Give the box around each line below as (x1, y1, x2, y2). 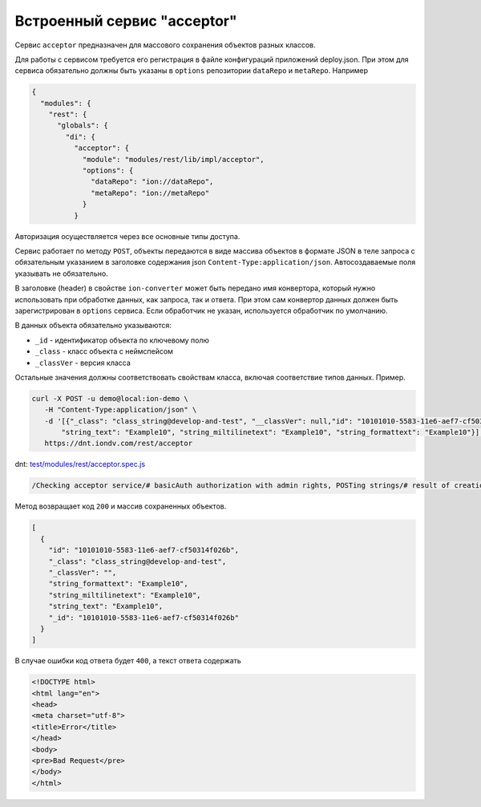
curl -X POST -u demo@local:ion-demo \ (31, 394, 188, 403)
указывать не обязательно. (14, 269, 108, 278)
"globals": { (57, 121, 108, 130)
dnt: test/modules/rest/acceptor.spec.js (14, 460, 146, 469)
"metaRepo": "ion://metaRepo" (91, 189, 210, 197)
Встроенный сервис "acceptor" (14, 12, 237, 30)
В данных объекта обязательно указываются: (14, 321, 172, 331)
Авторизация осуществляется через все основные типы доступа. (14, 231, 240, 241)
